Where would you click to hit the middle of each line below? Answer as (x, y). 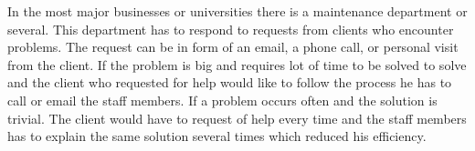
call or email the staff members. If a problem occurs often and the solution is (222, 100)
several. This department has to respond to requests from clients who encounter (231, 29)
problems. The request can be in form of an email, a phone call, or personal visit (233, 47)
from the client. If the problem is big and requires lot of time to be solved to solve (237, 64)
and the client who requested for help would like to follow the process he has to (230, 82)
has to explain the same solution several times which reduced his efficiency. (217, 136)
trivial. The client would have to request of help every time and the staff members (237, 118)
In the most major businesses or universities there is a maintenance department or (237, 11)
